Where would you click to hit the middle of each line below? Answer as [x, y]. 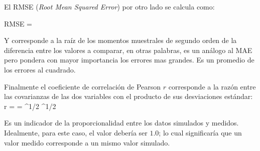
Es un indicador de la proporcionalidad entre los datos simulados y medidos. [121, 123]
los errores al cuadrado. [40, 69]
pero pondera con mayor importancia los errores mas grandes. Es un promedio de [129, 60]
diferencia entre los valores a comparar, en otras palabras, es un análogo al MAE [128, 50]
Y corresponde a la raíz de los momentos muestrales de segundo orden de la [120, 40]
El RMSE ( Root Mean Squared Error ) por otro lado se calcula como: [109, 6]
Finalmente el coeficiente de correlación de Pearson [83, 86]
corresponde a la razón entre [212, 86]
